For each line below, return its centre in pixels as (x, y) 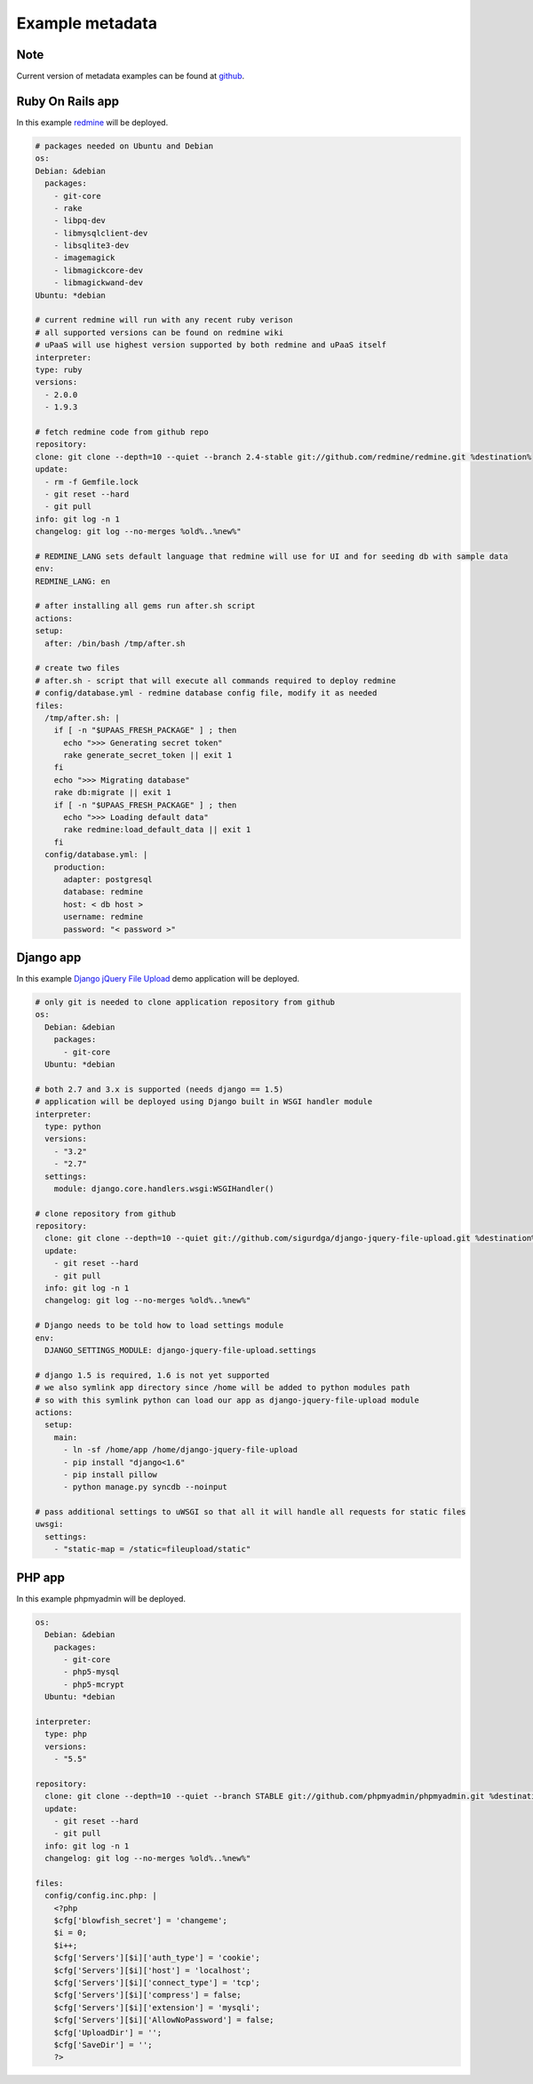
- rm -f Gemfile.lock (92, 481)
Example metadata (87, 23)
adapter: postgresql (108, 879)
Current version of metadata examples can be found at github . (131, 76)
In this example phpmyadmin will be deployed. (101, 1598)
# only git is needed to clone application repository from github (185, 1002)
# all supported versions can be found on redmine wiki (159, 332)
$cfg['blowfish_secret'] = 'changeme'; (141, 1921)
